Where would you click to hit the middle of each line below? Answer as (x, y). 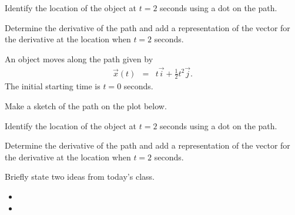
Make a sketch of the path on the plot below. (86, 106)
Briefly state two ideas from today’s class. (80, 177)
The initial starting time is (53, 86)
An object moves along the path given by (79, 58)
